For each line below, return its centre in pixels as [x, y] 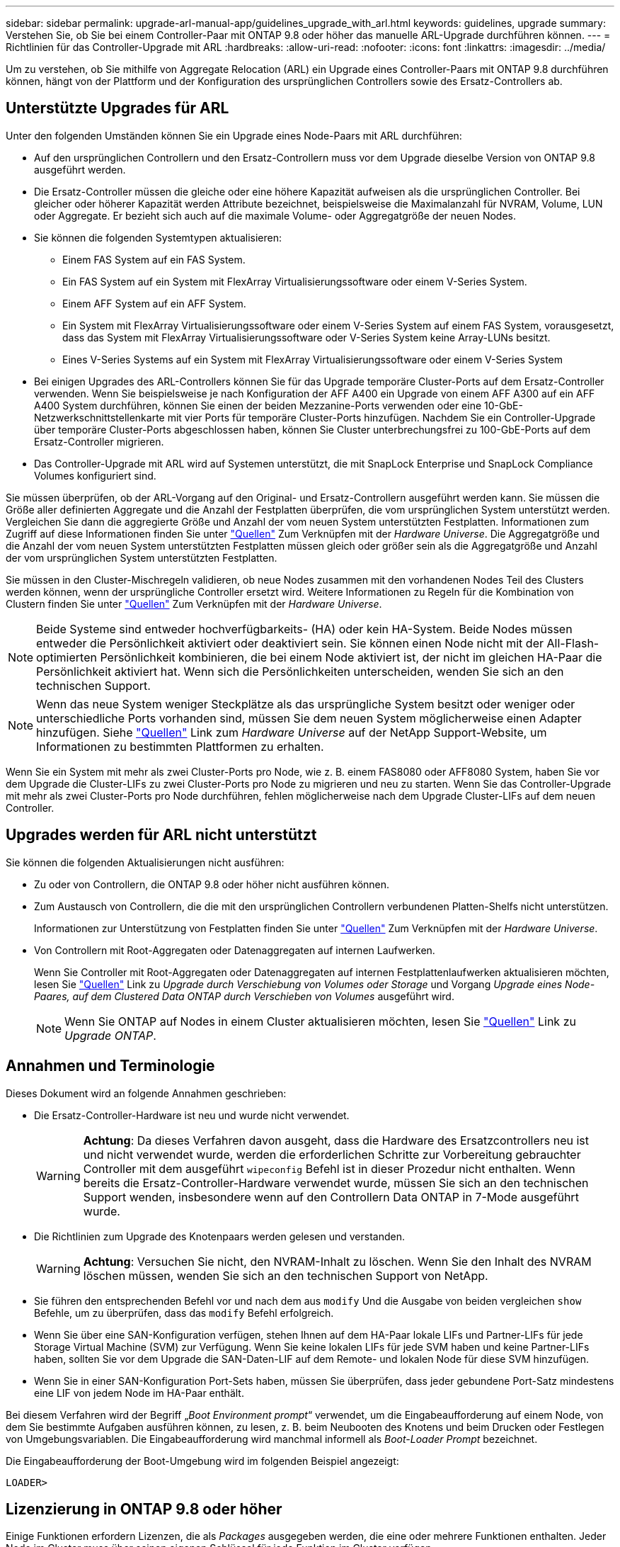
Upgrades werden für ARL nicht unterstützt [161, 835]
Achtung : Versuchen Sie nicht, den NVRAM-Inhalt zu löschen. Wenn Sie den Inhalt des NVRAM [337, 1261]
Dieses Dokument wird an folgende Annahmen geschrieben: [146, 1093]
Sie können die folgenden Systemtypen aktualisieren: [158, 237]
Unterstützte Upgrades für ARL [117, 108]
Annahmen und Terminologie [110, 1066]
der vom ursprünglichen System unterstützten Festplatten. [142, 557]
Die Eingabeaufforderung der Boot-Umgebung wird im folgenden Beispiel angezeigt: [202, 1461]
